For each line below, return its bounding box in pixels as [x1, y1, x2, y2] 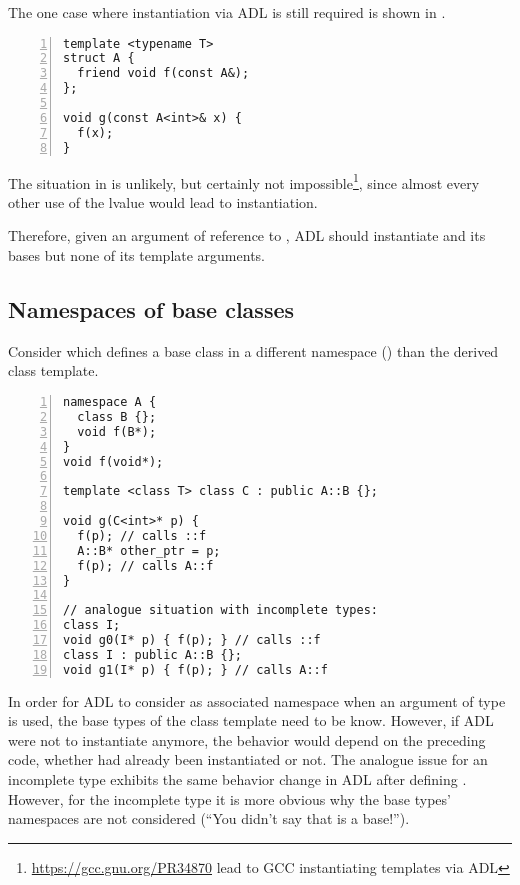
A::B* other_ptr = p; [77, 543, 221, 558]
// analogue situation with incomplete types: [63, 603, 378, 618]
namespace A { [63, 395, 157, 410]
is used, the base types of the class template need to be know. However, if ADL [8, 710, 494, 731]
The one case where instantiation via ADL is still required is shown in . [8, 2, 446, 22]
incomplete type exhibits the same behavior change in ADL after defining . [8, 769, 467, 790]
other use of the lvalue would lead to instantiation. [8, 191, 318, 212]
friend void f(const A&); [77, 66, 250, 81]
